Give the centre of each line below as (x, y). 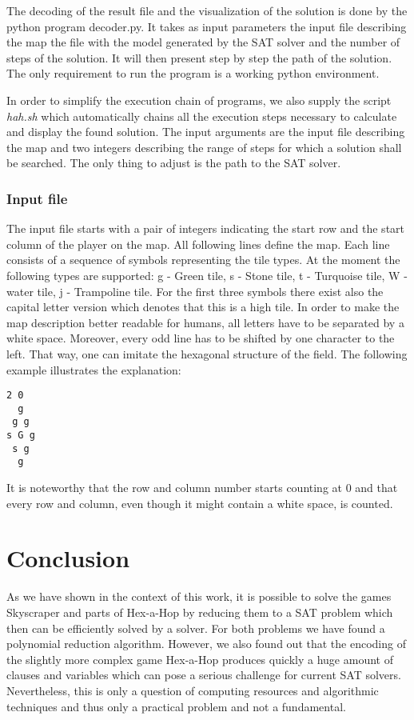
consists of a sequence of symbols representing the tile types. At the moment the (203, 260)
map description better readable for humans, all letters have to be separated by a (205, 322)
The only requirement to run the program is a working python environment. (193, 73)
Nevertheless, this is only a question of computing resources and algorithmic (193, 690)
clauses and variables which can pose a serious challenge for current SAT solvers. (204, 675)
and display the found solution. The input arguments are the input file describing (206, 132)
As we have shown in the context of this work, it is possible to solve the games (199, 596)
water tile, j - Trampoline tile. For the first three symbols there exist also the (195, 291)
